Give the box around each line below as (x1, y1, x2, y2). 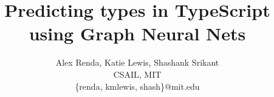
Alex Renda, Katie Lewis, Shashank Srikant (55, 56, 219, 69)
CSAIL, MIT (113, 67, 162, 80)
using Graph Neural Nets (29, 21, 246, 46)
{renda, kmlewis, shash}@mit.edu (75, 80, 200, 92)
